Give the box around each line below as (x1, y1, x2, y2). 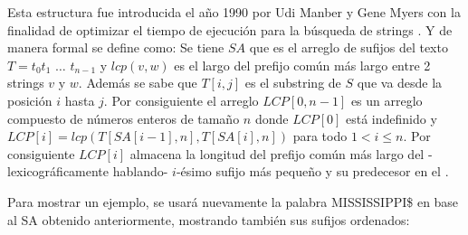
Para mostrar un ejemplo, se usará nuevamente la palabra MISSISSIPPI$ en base (7, 192, 459, 211)
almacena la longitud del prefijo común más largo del (129, 144, 425, 163)
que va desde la (357, 73, 443, 92)
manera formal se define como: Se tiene (7, 38, 224, 57)
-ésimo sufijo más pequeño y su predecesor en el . (176, 162, 449, 181)
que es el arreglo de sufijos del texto (249, 38, 448, 57)
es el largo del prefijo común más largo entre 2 (174, 55, 431, 74)
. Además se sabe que (78, 73, 197, 92)
